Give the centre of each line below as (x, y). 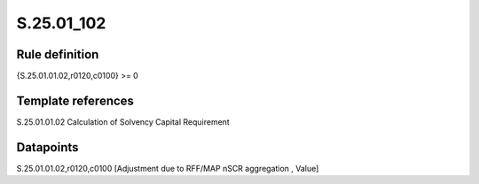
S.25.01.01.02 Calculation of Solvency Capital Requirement (123, 122)
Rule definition (58, 54)
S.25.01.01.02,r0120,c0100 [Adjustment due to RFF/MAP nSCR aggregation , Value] (168, 168)
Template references (75, 100)
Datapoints (47, 147)
